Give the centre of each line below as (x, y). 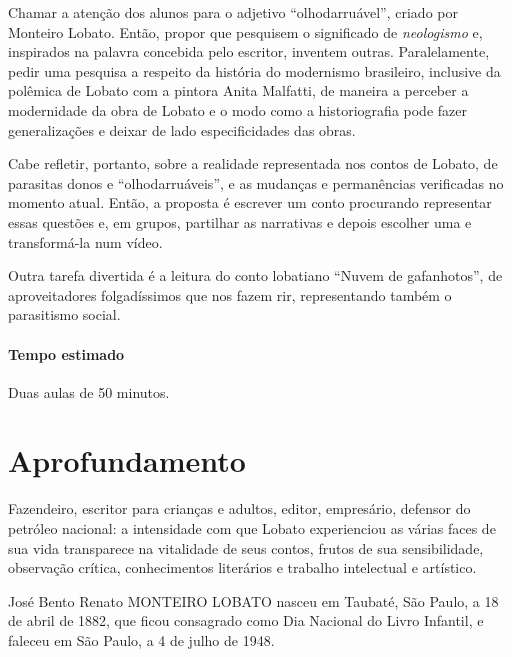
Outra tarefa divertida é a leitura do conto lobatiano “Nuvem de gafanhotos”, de (255, 275)
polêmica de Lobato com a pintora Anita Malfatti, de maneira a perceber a (238, 90)
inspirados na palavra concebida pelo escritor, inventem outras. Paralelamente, (249, 51)
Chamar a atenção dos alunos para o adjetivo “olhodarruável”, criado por (233, 12)
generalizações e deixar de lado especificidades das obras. (182, 129)
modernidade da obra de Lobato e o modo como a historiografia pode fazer (237, 109)
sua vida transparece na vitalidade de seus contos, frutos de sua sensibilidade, (246, 547)
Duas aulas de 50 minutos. (89, 391)
